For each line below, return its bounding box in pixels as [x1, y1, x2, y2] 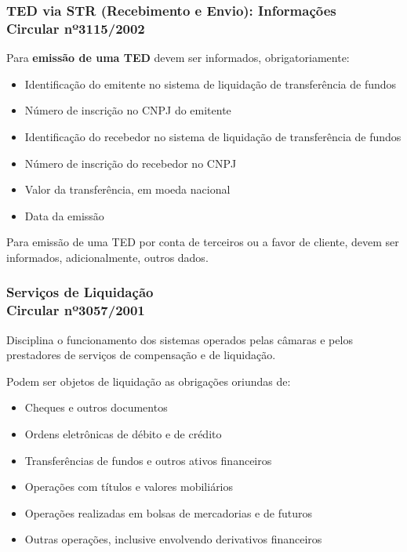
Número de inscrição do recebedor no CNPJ [24, 154, 237, 171]
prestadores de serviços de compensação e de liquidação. [6, 347, 276, 363]
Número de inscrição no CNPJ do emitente [24, 102, 231, 118]
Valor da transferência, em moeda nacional [24, 181, 231, 198]
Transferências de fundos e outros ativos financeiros [24, 452, 272, 468]
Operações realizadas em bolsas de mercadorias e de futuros [24, 504, 312, 521]
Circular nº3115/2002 [6, 18, 145, 38]
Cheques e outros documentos [24, 399, 168, 416]
